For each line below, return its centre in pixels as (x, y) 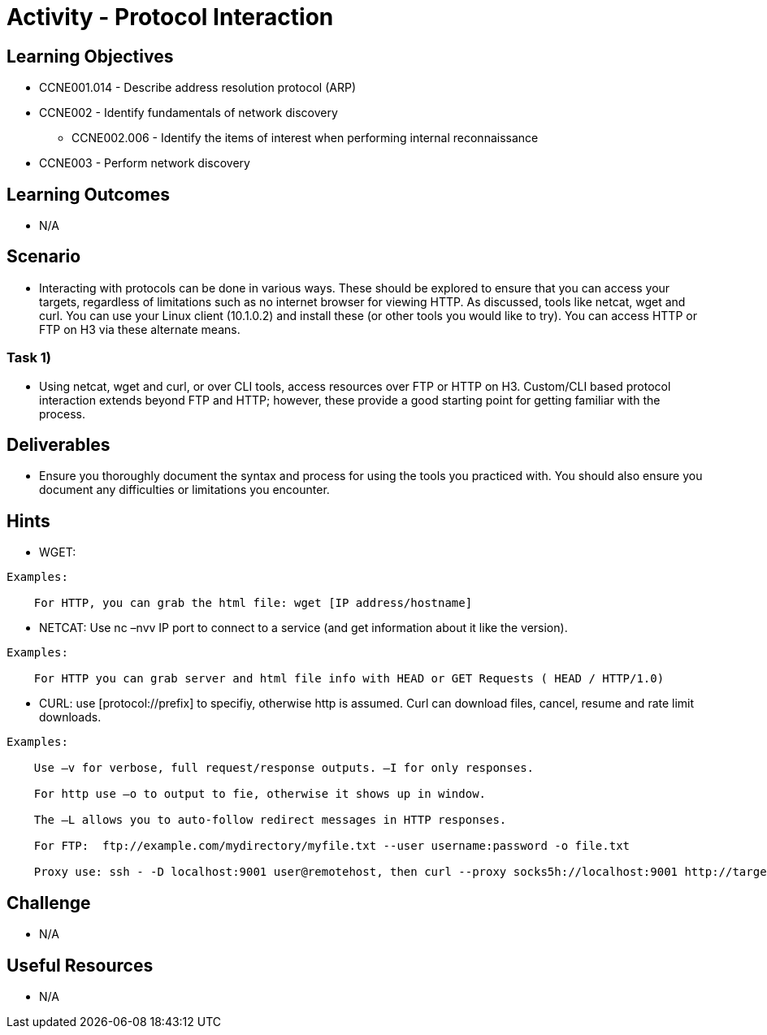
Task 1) (29, 358)
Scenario (44, 257)
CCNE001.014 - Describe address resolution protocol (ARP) (197, 88)
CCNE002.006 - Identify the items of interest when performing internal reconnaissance (305, 138)
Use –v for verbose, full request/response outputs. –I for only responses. (284, 768)
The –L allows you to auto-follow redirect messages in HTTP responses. (270, 820)
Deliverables (58, 445)
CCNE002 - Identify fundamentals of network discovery (188, 113)
